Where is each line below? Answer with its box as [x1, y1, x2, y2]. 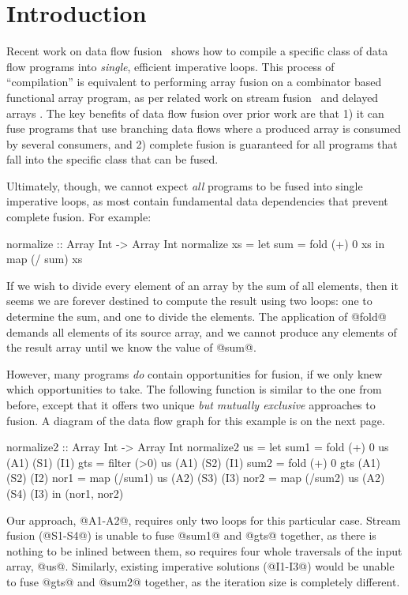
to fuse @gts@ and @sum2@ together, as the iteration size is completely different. [6, 573, 400, 589]
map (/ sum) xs [6, 250, 83, 267]
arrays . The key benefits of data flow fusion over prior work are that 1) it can [6, 104, 384, 121]
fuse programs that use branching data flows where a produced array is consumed [6, 120, 402, 137]
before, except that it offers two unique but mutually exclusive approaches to [6, 397, 376, 412]
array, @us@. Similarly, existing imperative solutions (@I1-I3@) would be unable [6, 558, 395, 574]
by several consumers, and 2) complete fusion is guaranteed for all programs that [6, 135, 398, 152]
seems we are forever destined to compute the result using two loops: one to [6, 292, 372, 309]
